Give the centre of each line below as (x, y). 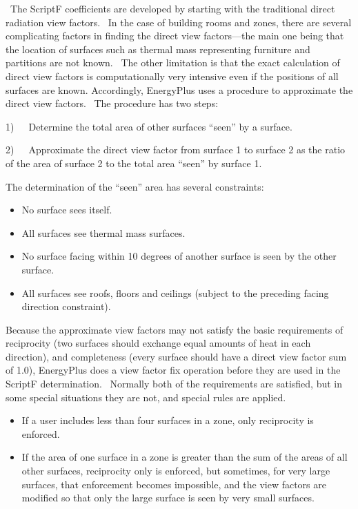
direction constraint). (66, 306)
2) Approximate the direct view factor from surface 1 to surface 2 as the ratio (176, 150)
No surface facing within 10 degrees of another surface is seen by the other (179, 256)
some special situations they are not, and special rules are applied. (146, 397)
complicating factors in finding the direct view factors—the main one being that (175, 36)
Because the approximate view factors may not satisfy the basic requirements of (175, 329)
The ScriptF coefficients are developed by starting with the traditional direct (172, 8)
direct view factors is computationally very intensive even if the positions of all (172, 76)
